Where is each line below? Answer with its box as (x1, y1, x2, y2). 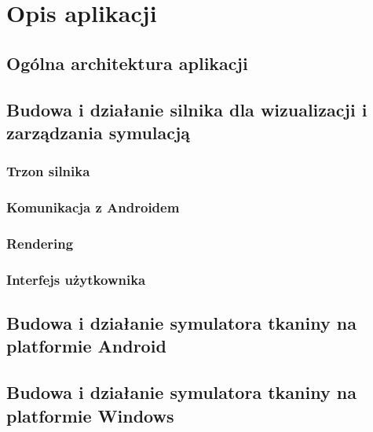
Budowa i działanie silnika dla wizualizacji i (6, 97, 368, 121)
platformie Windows (6, 403, 174, 427)
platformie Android (6, 334, 166, 358)
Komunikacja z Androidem (6, 198, 180, 217)
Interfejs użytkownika (6, 269, 146, 289)
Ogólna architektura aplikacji (6, 50, 248, 75)
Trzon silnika (6, 161, 90, 181)
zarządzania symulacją (6, 120, 191, 144)
